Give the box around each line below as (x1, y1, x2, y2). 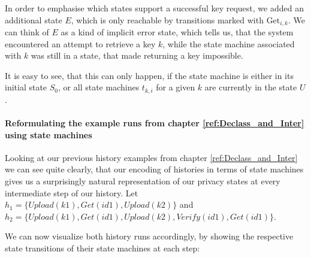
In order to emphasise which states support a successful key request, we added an (5, 2, 304, 14)
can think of (5, 26, 49, 38)
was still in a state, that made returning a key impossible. (31, 49, 243, 62)
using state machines (5, 128, 92, 141)
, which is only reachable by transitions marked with (71, 13, 264, 26)
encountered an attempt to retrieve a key (5, 37, 156, 50)
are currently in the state (204, 81, 297, 93)
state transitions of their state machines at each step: (5, 242, 200, 254)
